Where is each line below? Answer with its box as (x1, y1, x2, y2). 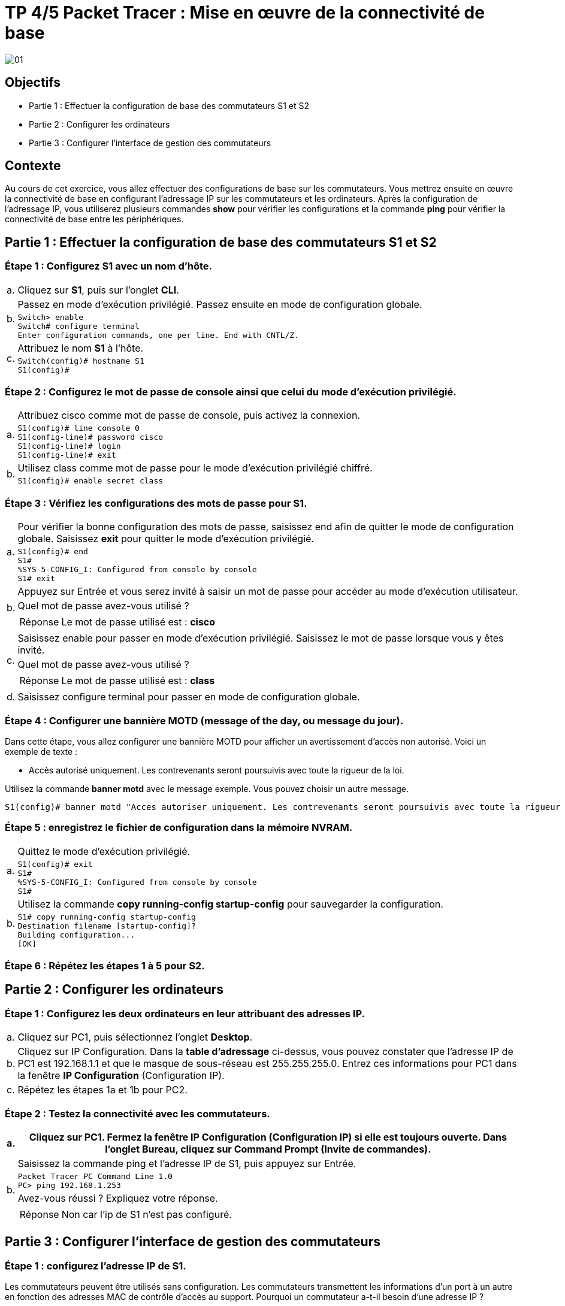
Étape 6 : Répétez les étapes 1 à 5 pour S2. (5, 960, 205, 972)
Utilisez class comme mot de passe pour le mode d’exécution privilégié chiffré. (17, 462, 373, 474)
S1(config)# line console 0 (17, 424, 140, 433)
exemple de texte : (5, 746, 78, 757)
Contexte (5, 158, 61, 174)
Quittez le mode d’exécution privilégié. (17, 845, 191, 857)
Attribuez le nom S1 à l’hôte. (17, 341, 144, 354)
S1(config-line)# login (17, 442, 121, 451)
